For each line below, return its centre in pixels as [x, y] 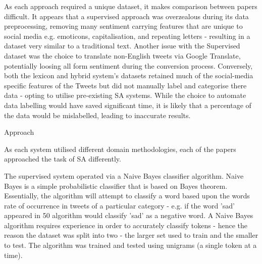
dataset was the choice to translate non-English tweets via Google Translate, [122, 55]
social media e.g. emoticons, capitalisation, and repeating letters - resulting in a [127, 36]
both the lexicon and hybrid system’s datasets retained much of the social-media [129, 75]
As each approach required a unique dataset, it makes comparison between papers [131, 6]
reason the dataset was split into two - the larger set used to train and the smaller [131, 235]
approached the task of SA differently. [63, 159]
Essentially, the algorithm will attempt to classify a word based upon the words [127, 196]
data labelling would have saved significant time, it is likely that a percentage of [128, 105]
